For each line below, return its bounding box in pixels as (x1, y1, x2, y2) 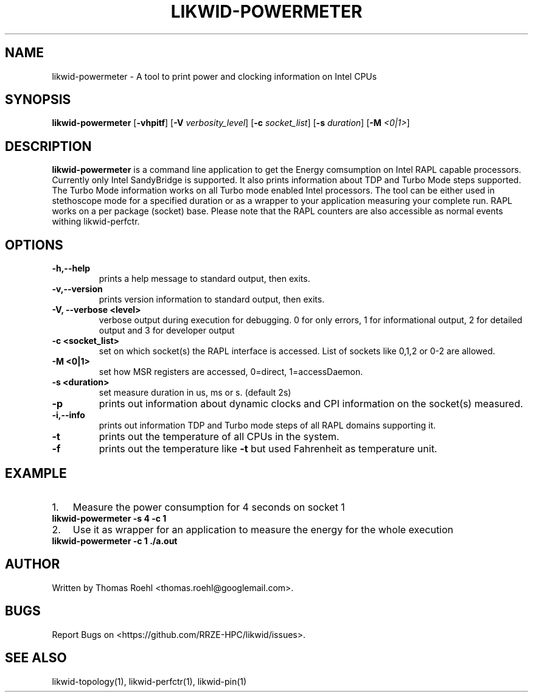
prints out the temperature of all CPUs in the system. (99, 430, 340, 443)
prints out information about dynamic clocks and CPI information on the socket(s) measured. (99, 398, 523, 410)
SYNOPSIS (5, 92, 71, 108)
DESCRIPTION (5, 138, 92, 154)
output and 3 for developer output (99, 325, 235, 336)
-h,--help (52, 263, 91, 274)
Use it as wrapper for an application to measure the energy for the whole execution (72, 523, 454, 536)
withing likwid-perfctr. (52, 216, 140, 227)
